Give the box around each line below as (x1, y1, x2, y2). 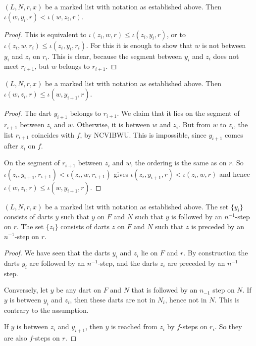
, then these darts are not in (70, 294, 155, 304)
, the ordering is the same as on (131, 157, 227, 168)
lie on (141, 247, 158, 258)
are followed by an (29, 257, 85, 268)
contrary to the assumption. (4, 304, 89, 315)
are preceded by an (167, 257, 225, 268)
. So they (214, 321, 242, 332)
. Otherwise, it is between (72, 119, 150, 130)
